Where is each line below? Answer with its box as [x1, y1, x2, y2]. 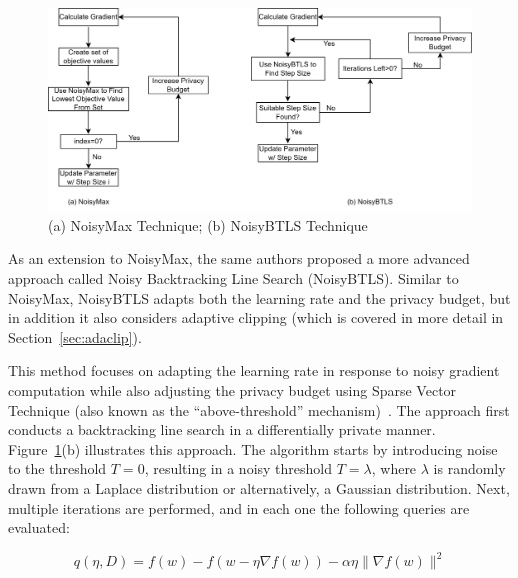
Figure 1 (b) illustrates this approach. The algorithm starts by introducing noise [8, 438, 498, 459]
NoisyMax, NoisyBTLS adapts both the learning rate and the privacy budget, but [8, 287, 511, 308]
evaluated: [8, 517, 70, 538]
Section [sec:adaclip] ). [8, 326, 142, 347]
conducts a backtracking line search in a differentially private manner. [8, 419, 436, 440]
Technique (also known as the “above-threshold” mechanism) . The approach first [8, 399, 510, 420]
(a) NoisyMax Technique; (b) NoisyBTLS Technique [48, 214, 368, 235]
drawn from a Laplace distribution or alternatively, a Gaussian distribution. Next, [8, 478, 510, 499]
